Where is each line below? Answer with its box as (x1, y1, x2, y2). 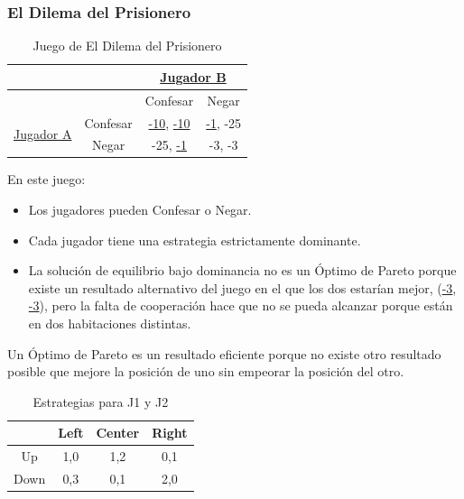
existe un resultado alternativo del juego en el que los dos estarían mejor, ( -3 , (28, 278, 457, 297)
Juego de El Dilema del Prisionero (32, 36, 222, 55)
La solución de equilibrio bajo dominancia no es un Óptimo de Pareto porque (28, 261, 457, 280)
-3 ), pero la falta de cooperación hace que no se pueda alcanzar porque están (28, 296, 453, 315)
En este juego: (7, 170, 86, 189)
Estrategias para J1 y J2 (32, 392, 169, 411)
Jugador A (14, 124, 72, 143)
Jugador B (160, 67, 227, 86)
